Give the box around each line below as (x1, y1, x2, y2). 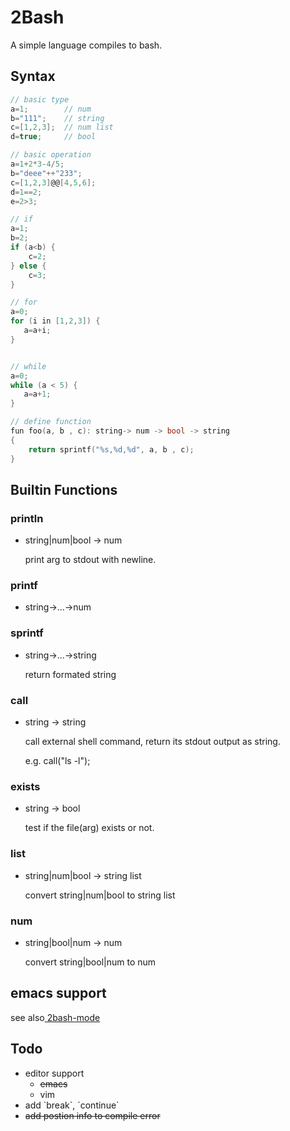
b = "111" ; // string (10, 113, 105, 123)
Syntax (10, 68, 56, 85)
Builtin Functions (10, 481, 118, 498)
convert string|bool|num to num (24, 956, 157, 968)
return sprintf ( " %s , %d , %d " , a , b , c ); (28, 444, 195, 455)
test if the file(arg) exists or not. (24, 822, 155, 834)
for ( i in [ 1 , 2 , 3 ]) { (10, 316, 101, 326)
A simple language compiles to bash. (10, 39, 163, 51)
